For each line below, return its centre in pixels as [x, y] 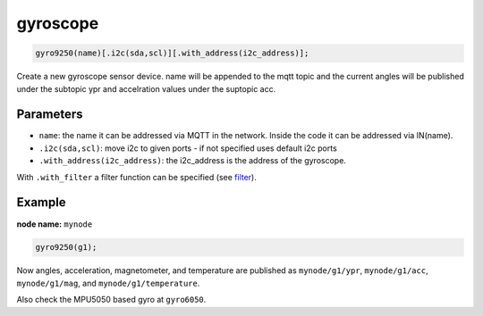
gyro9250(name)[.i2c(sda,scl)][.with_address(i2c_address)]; [172, 53]
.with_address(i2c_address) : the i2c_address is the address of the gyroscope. [192, 161]
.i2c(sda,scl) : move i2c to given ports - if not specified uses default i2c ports [188, 148]
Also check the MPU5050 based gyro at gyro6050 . [111, 300]
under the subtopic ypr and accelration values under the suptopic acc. [146, 88]
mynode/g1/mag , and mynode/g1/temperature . [108, 283]
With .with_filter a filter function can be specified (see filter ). [136, 177]
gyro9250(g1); [66, 247]
